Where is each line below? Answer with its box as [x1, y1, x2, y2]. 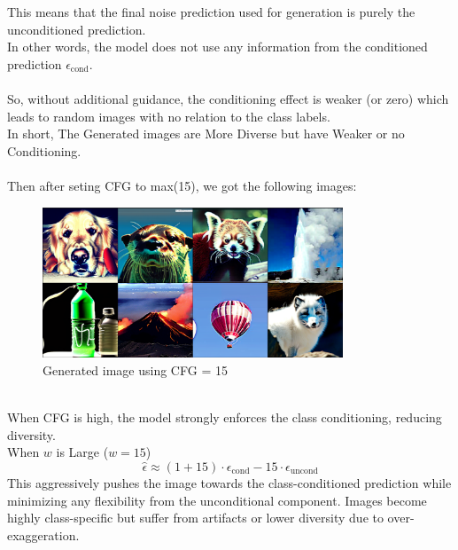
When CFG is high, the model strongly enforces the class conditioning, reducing [7, 408, 442, 427]
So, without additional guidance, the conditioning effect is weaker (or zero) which [7, 89, 449, 107]
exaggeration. [7, 525, 80, 544]
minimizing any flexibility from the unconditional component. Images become [7, 491, 427, 509]
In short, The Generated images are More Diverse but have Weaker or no [7, 124, 405, 143]
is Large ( [56, 443, 109, 461]
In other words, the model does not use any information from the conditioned [7, 37, 428, 56]
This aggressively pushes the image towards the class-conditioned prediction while [7, 474, 452, 492]
